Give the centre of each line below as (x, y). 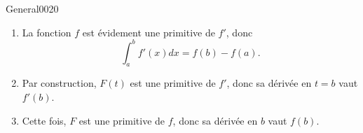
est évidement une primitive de (149, 32)
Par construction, (59, 83)
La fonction (47, 32)
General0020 (32, 8)
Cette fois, (44, 120)
